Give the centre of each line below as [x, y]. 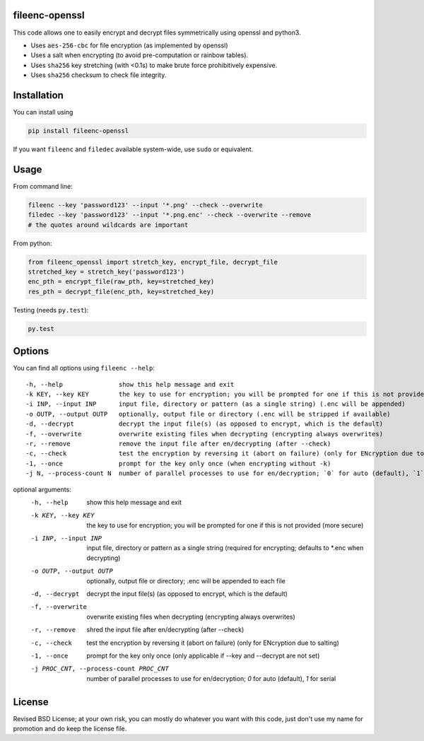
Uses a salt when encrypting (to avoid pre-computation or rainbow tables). [140, 55]
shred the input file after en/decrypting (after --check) [165, 630]
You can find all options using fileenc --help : [84, 368]
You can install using [43, 112]
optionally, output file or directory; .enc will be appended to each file [186, 580]
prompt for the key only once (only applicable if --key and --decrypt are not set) [203, 655]
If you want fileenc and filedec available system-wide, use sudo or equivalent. [133, 149]
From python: [33, 243]
